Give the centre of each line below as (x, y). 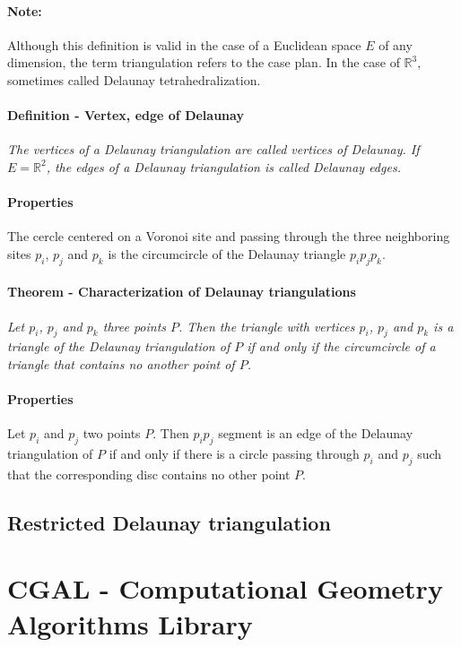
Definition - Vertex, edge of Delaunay (126, 115)
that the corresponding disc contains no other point (149, 474)
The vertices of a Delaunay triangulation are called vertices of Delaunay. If (213, 149)
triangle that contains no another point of (121, 363)
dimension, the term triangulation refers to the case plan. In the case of (204, 62)
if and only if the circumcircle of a (341, 346)
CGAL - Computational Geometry (225, 588)
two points (112, 433)
